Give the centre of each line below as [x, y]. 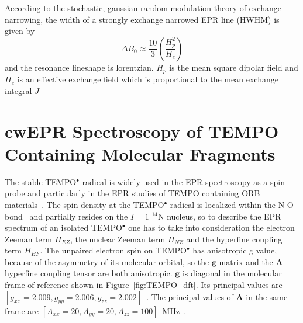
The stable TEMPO [41, 181]
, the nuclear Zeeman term [118, 239]
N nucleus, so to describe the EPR [220, 216]
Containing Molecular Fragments [140, 153]
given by [20, 31]
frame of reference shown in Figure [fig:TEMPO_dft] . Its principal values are [144, 285]
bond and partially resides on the [66, 216]
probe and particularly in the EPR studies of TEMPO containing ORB [132, 193]
